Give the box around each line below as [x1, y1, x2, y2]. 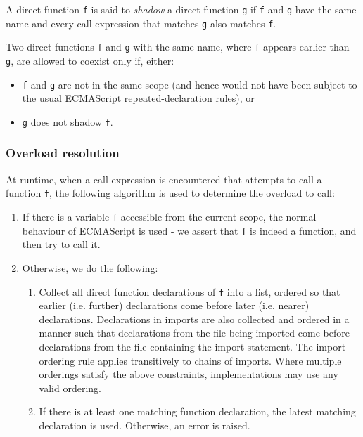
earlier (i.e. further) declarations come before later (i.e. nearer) [39, 298, 310, 313]
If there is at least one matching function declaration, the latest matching [39, 404, 356, 419]
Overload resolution [6, 144, 120, 162]
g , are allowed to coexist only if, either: [6, 53, 174, 67]
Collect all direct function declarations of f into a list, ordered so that [39, 284, 340, 299]
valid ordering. [39, 380, 101, 395]
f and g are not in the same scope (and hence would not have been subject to [22, 77, 357, 91]
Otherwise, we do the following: [22, 260, 158, 275]
